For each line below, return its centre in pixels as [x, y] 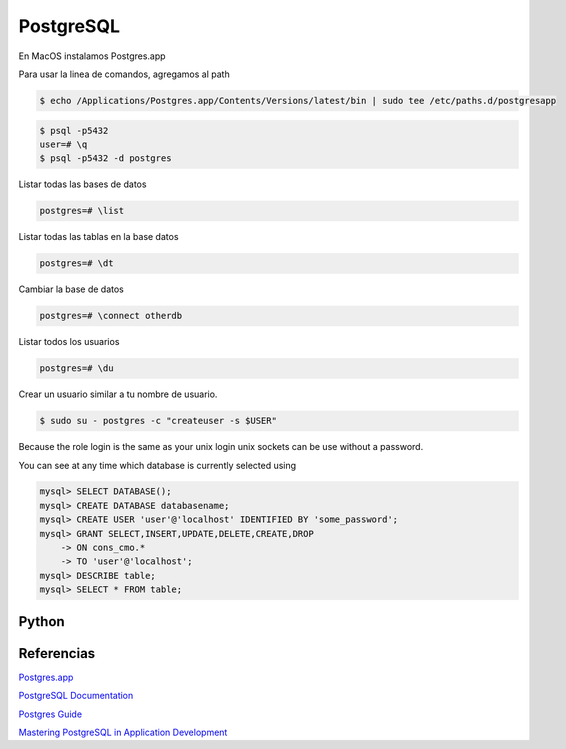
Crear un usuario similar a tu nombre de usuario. [118, 394]
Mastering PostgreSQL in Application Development [123, 732]
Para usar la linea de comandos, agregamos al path [124, 74]
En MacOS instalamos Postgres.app [92, 56]
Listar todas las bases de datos [82, 184]
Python [41, 621]
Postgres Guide [50, 714]
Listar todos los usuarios [69, 342]
